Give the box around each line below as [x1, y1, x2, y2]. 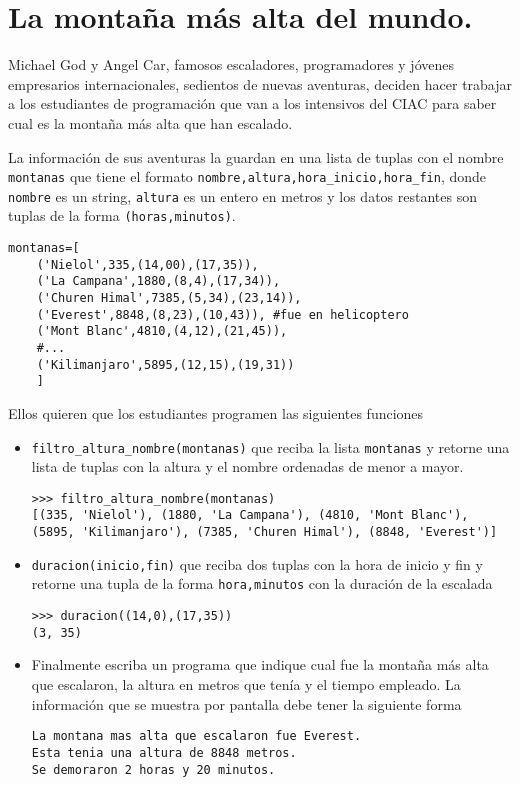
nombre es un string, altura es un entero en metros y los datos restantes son [8, 185, 477, 206]
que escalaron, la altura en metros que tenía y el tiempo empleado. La [31, 674, 461, 694]
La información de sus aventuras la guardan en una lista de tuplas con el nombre [8, 146, 504, 167]
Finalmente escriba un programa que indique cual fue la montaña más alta [31, 654, 489, 675]
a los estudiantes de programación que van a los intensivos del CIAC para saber [8, 93, 497, 114]
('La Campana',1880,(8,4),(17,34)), [36, 274, 281, 289]
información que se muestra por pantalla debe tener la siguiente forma [31, 693, 462, 714]
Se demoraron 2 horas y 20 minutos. [31, 762, 276, 777]
